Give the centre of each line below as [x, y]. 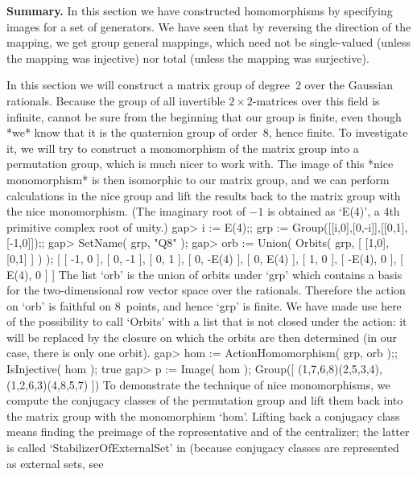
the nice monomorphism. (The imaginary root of [126, 211]
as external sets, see [55, 463]
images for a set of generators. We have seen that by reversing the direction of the [209, 26]
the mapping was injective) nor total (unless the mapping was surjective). [188, 58]
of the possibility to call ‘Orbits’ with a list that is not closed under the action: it [207, 321]
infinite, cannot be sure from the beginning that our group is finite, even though [204, 116]
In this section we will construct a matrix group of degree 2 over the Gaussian [200, 85]
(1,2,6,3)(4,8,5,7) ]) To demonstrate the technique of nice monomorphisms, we [198, 384]
